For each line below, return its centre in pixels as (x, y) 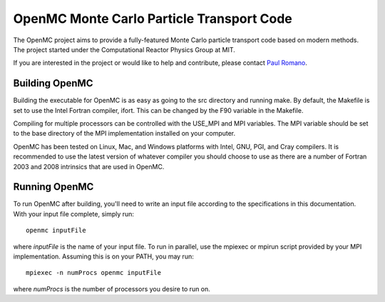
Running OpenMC (53, 187)
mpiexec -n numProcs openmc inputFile (94, 273)
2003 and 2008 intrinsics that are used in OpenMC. (89, 166)
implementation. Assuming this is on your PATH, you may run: (103, 256)
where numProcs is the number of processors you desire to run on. (112, 288)
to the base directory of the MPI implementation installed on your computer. (124, 134)
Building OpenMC (53, 83)
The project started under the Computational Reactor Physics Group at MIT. (124, 49)
